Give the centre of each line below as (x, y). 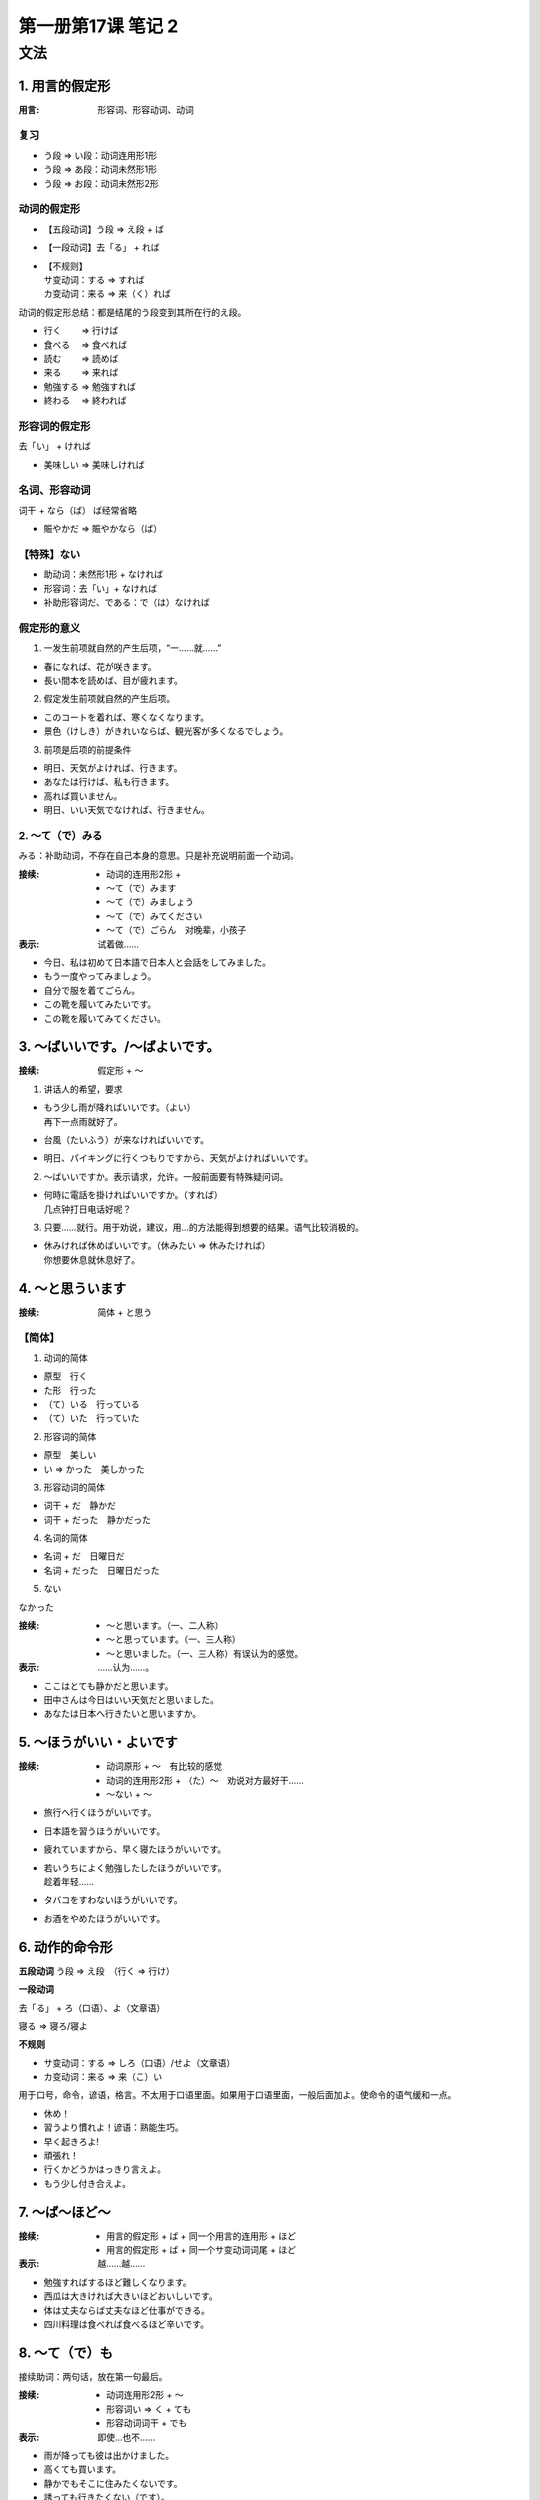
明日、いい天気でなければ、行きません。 (126, 810)
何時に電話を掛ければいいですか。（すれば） (133, 1195)
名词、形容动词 (54, 490)
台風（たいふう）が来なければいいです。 (126, 1140)
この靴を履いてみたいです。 (100, 1004)
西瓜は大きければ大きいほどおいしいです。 (131, 2296)
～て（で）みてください (154, 916)
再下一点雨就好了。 (83, 1121)
